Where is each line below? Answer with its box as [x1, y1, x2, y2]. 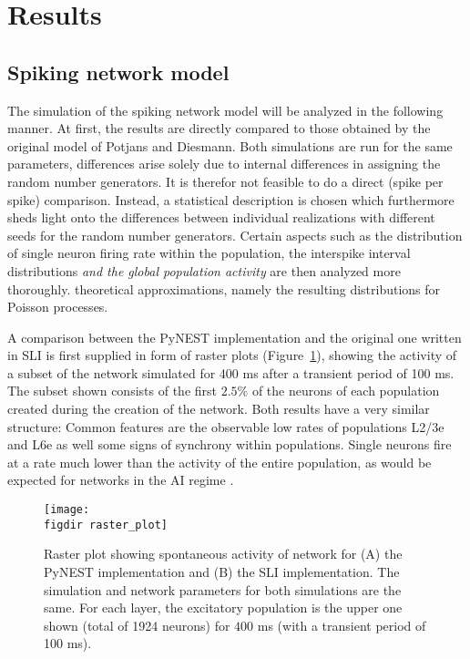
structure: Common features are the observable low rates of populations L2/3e [7, 417, 444, 436]
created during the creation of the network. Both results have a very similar [7, 399, 430, 418]
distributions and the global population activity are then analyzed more [7, 261, 401, 280]
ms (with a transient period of [257, 615, 426, 634]
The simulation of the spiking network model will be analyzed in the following [7, 100, 444, 119]
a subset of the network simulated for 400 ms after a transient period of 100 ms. [7, 363, 455, 382]
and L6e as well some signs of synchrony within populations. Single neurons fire [7, 435, 452, 454]
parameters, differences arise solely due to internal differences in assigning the [7, 154, 441, 173]
